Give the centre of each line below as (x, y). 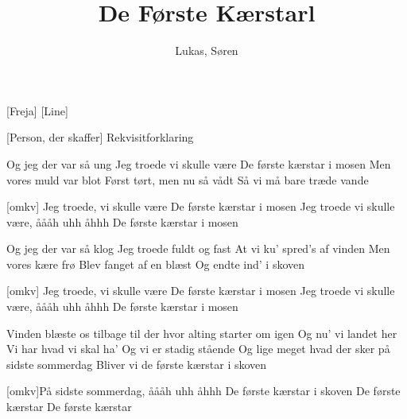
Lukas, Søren (207, 50)
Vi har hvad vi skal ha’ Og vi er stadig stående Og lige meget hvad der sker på (198, 349)
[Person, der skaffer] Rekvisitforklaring (100, 137)
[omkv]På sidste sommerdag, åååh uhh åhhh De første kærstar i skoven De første (203, 391)
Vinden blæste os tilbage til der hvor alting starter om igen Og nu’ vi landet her (202, 333)
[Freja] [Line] (37, 110)
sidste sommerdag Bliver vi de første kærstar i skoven (137, 364)
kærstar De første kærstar (69, 407)
